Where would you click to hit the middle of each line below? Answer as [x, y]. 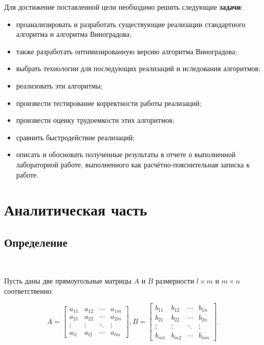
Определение [36, 242]
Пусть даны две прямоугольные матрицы [68, 281]
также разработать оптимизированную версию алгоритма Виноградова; [127, 51]
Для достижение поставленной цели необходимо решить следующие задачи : [124, 7]
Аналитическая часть [76, 210]
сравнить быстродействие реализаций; [75, 137]
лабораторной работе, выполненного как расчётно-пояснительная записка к [133, 164]
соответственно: [29, 290]
